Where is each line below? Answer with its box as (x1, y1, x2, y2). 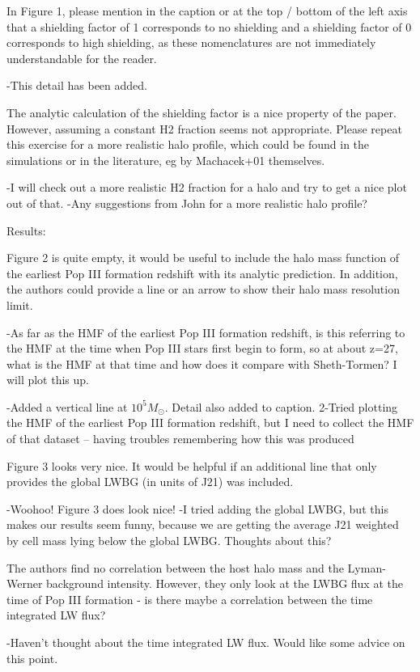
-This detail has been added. (6, 77, 147, 94)
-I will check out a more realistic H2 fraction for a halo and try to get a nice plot (6, 179, 407, 196)
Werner (6, 575, 43, 592)
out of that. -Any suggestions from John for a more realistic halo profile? (6, 194, 367, 211)
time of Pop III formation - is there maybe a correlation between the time (6, 590, 373, 607)
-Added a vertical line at (6, 398, 128, 415)
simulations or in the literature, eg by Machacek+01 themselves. (6, 151, 325, 168)
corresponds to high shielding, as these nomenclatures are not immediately (6, 34, 376, 51)
